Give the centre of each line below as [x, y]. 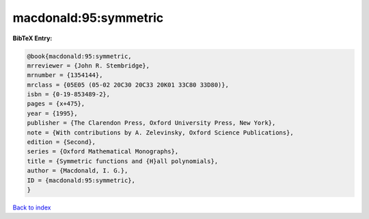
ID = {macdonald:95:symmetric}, [81, 180]
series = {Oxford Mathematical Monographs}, [103, 151]
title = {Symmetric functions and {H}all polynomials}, [123, 161]
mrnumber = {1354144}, [65, 75]
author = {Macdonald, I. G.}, [78, 171]
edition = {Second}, [61, 142]
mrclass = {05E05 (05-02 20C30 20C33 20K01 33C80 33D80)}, [128, 85]
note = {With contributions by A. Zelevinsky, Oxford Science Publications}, [160, 132]
